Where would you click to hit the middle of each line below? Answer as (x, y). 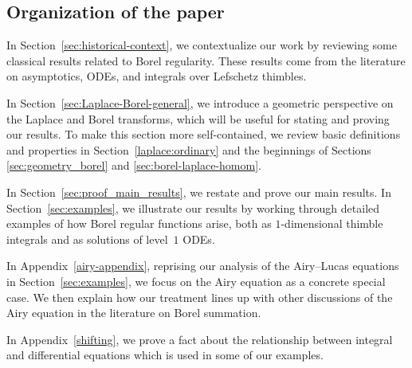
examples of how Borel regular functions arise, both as (139, 223)
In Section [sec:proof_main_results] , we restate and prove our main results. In (199, 192)
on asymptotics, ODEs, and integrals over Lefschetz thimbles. (157, 76)
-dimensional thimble (332, 223)
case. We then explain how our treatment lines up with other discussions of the (200, 297)
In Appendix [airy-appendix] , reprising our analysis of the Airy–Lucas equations (203, 266)
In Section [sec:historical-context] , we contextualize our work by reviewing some (202, 45)
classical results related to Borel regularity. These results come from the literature (206, 60)
